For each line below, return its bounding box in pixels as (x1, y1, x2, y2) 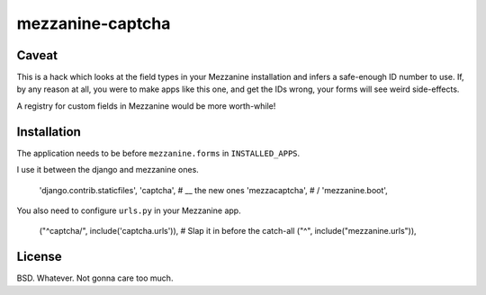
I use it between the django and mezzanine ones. (16, 165, 200, 175)
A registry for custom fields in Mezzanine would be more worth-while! (16, 100, 276, 112)
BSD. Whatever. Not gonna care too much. (16, 273, 174, 283)
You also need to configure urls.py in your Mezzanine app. (16, 205, 242, 216)
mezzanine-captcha (16, 13, 171, 33)
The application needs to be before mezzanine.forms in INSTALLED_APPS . (16, 147, 301, 158)
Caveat (16, 48, 58, 63)
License (16, 249, 62, 264)
